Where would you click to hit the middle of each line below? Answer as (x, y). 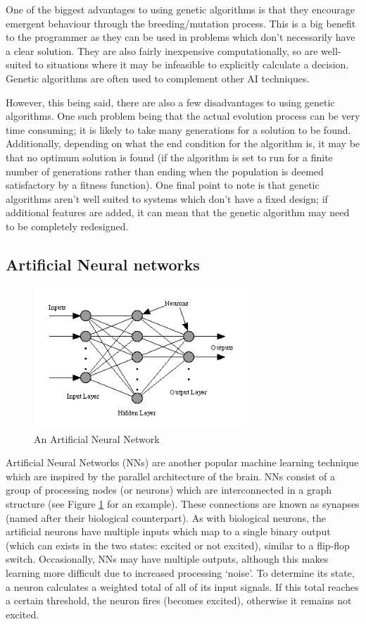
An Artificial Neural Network (97, 438)
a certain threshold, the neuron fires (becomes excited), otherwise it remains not (179, 600)
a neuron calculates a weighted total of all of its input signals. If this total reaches (182, 586)
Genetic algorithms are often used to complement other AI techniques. (158, 78)
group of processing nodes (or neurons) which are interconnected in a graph (169, 490)
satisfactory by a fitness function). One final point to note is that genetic (163, 185)
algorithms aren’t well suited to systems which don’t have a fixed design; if (167, 198)
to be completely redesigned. (67, 226)
